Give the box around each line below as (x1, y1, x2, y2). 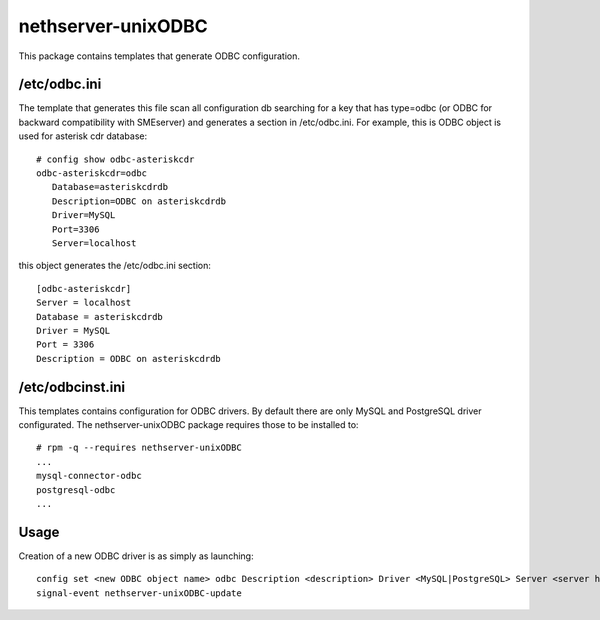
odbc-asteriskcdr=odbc (36, 168, 148, 179)
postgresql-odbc (36, 484, 116, 495)
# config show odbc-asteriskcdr (36, 153, 195, 165)
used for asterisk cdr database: (18, 130, 148, 142)
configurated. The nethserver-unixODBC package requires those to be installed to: (18, 419, 359, 430)
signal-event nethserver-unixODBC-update (36, 587, 242, 599)
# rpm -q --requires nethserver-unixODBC (36, 442, 242, 454)
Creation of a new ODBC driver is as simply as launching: (18, 550, 254, 562)
